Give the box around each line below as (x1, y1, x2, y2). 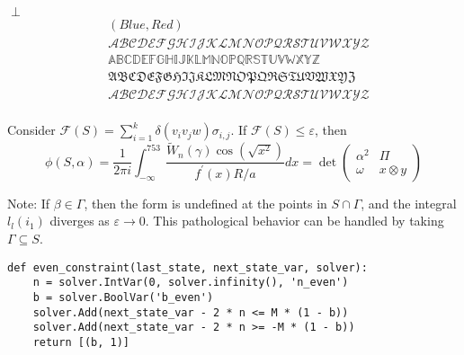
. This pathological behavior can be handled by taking (145, 211, 444, 230)
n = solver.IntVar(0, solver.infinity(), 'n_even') (32, 276, 349, 289)
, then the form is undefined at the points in (84, 193, 327, 212)
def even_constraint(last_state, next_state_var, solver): (7, 261, 368, 274)
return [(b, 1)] (32, 335, 130, 349)
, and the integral (361, 193, 457, 212)
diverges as (49, 211, 110, 230)
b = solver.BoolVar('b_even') (32, 290, 214, 304)
